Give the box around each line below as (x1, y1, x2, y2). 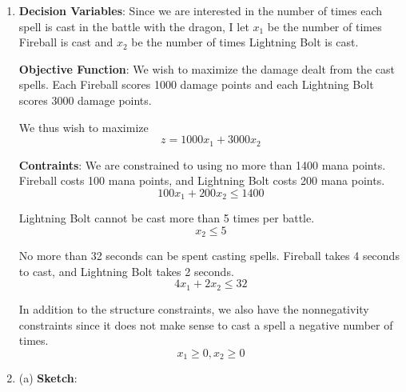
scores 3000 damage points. (18, 91, 152, 108)
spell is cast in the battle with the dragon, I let (18, 18, 249, 34)
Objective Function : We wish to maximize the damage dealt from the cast (18, 60, 395, 77)
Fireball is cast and (18, 34, 113, 50)
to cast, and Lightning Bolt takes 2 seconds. (18, 262, 234, 279)
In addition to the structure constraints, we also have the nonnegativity (18, 300, 369, 317)
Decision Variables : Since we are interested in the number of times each (18, 2, 382, 18)
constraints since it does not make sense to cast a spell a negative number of (18, 316, 393, 333)
